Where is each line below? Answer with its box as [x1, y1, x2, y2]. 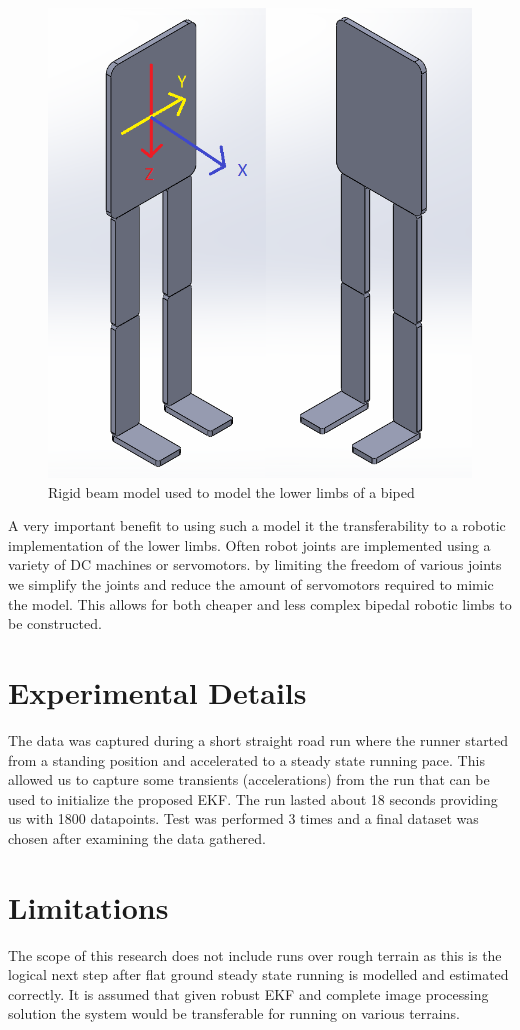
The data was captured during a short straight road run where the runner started [8, 729, 509, 750]
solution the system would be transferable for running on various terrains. [8, 1003, 460, 1024]
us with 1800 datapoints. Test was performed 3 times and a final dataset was [8, 808, 479, 829]
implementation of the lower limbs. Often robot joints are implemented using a [8, 534, 491, 555]
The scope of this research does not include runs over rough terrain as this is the [8, 944, 502, 965]
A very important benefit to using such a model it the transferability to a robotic [8, 515, 506, 536]
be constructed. [8, 613, 102, 634]
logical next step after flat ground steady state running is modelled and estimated [8, 964, 509, 985]
